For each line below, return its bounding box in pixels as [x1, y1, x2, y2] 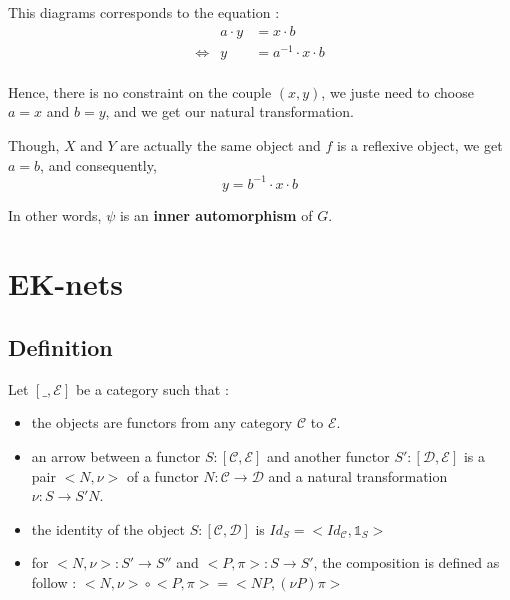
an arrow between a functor [31, 446, 201, 466]
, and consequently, [40, 154, 157, 175]
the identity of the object [31, 518, 186, 539]
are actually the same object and [120, 134, 321, 155]
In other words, [8, 204, 102, 225]
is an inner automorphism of [119, 204, 313, 225]
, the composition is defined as [313, 552, 500, 573]
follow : [31, 571, 77, 592]
